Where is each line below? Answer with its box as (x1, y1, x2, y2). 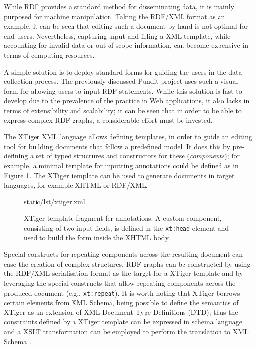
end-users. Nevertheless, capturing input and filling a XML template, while (4, 30, 231, 40)
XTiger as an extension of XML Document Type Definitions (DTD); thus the (4, 307, 238, 317)
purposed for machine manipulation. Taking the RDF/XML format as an (4, 11, 225, 21)
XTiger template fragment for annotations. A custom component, (24, 213, 222, 223)
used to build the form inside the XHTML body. (24, 232, 170, 242)
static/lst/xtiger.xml (24, 196, 85, 206)
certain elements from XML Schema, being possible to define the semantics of (4, 297, 239, 308)
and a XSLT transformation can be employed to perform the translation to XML (4, 326, 249, 336)
